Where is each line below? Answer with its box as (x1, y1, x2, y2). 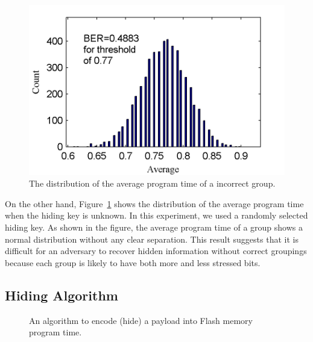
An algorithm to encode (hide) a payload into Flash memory (29, 314, 253, 326)
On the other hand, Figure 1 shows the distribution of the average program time (5, 197, 304, 210)
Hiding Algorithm (5, 285, 118, 304)
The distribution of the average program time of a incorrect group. (29, 177, 276, 190)
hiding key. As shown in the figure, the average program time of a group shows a (5, 221, 303, 234)
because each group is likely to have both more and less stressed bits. (5, 256, 261, 269)
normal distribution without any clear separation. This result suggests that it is (5, 232, 299, 245)
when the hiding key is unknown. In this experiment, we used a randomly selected (5, 209, 308, 222)
